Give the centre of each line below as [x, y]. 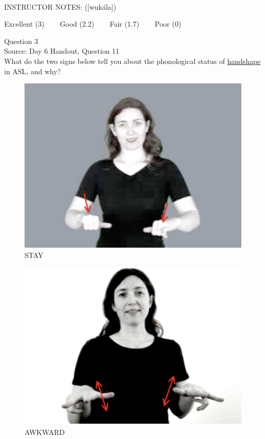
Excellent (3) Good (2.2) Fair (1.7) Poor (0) [93, 24]
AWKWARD [45, 432]
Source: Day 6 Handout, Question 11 [62, 51]
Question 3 [21, 41]
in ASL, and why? [32, 71]
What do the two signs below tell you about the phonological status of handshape [132, 61]
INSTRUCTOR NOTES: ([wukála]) [60, 6]
